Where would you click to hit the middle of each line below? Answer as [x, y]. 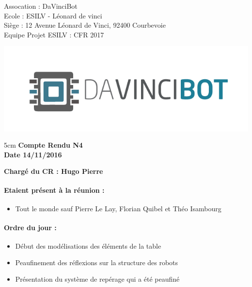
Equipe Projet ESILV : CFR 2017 [54, 34]
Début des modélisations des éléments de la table [88, 246]
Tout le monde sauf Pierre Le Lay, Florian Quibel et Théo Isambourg [118, 209]
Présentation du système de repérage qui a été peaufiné [97, 279]
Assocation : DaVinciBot [41, 6]
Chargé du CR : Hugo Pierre [54, 171]
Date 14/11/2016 [33, 155]
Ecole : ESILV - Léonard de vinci [53, 15]
